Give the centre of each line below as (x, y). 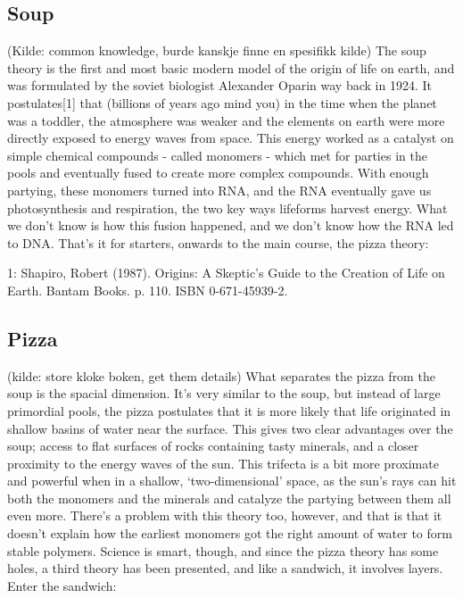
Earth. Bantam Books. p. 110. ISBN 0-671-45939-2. (148, 290)
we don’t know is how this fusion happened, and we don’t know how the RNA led (231, 225)
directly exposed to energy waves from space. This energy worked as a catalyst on (231, 138)
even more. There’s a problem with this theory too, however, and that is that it (225, 515)
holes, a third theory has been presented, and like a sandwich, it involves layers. (225, 568)
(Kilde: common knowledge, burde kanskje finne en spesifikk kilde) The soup (217, 50)
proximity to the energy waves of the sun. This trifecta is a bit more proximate (223, 463)
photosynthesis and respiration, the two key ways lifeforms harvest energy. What (227, 208)
